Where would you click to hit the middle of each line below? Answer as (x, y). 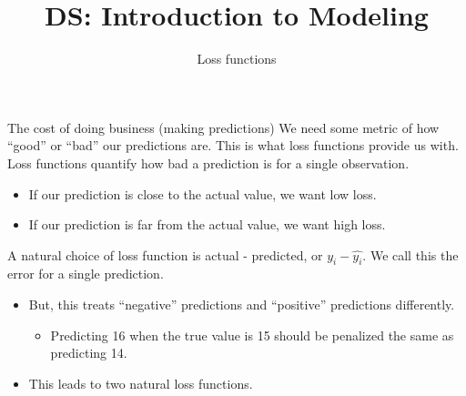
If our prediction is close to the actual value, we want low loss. (203, 193)
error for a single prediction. (86, 274)
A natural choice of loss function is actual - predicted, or (165, 254)
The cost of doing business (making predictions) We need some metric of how (223, 127)
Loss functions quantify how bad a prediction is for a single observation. (208, 162)
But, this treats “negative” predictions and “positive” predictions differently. (242, 305)
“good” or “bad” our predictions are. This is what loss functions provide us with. (233, 145)
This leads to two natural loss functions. (141, 383)
